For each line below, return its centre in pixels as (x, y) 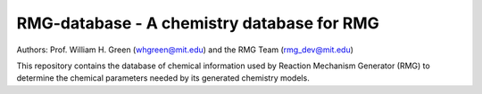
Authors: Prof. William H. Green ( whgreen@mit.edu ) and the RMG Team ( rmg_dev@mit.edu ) (185, 50)
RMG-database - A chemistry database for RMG (198, 23)
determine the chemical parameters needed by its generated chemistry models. (163, 78)
